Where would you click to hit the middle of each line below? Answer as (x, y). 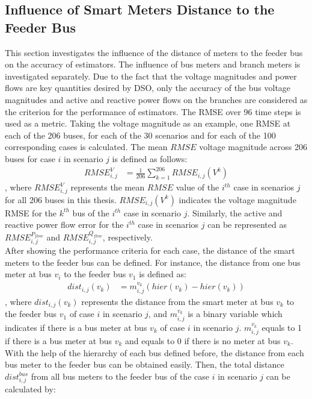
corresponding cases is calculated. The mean (86, 147)
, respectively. (127, 237)
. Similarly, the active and (235, 212)
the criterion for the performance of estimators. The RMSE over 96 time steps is (153, 111)
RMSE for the (31, 212)
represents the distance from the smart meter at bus (177, 301)
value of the (197, 187)
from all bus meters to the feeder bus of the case (120, 376)
